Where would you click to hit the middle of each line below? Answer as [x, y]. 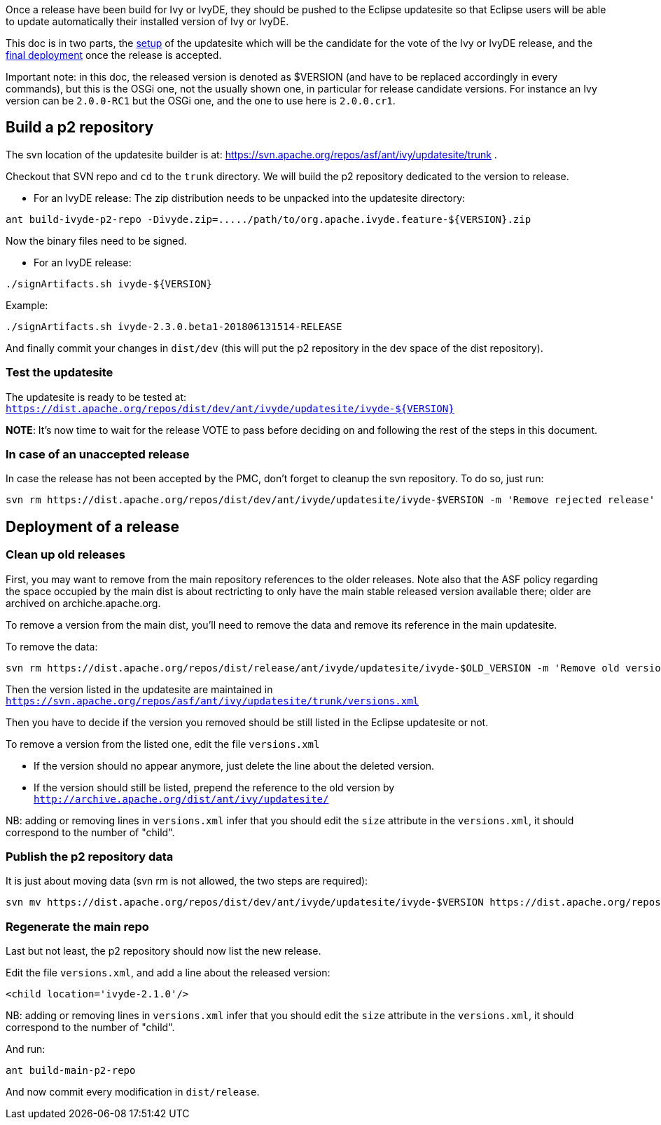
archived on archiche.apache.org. [83, 603]
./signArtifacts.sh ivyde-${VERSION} [109, 284]
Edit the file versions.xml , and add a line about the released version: [168, 973]
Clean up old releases [65, 555]
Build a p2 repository [80, 128]
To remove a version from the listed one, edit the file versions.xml [163, 744]
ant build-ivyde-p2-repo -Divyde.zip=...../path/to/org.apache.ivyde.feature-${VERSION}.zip [269, 219]
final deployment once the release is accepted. [114, 55]
